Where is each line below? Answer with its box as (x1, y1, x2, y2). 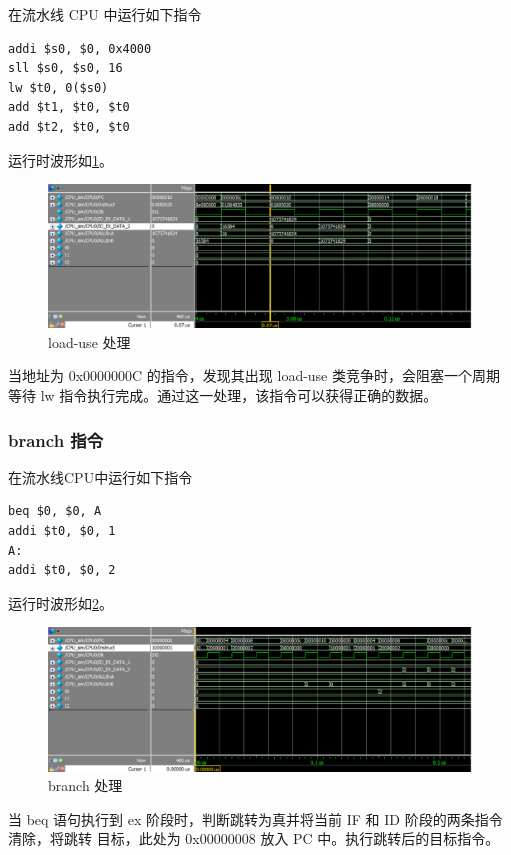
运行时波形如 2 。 (8, 592, 113, 613)
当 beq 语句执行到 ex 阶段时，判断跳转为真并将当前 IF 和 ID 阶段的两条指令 (8, 808, 503, 829)
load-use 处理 (48, 331, 131, 352)
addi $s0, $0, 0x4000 (8, 41, 152, 56)
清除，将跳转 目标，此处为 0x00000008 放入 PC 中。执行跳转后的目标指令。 (8, 828, 500, 849)
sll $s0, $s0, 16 (8, 61, 123, 76)
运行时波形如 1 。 (8, 149, 113, 170)
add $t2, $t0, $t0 (8, 119, 130, 134)
